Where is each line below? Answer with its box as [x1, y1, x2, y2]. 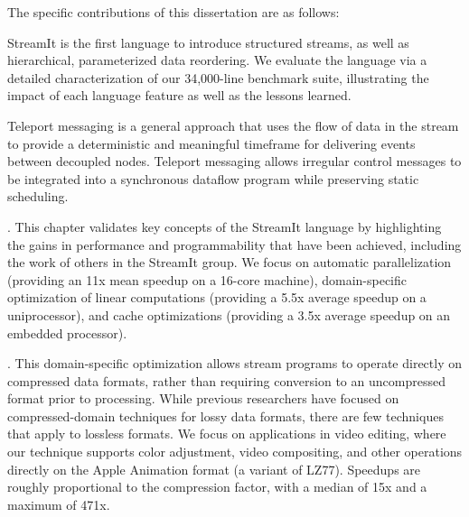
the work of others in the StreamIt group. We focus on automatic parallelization [7, 253, 452, 272]
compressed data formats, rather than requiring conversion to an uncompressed [7, 371, 446, 390]
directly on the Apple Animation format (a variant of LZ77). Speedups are [7, 459, 421, 478]
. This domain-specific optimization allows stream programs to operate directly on [7, 354, 463, 373]
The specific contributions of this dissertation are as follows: [7, 3, 340, 21]
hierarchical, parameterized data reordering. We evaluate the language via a [7, 51, 427, 69]
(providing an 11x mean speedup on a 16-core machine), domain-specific [7, 270, 408, 289]
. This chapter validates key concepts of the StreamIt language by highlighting [7, 217, 442, 235]
